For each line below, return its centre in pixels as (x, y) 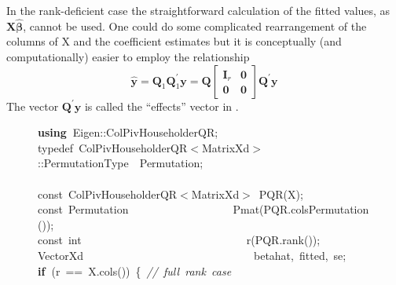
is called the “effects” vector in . (161, 106)
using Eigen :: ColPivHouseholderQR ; (128, 132)
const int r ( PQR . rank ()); (179, 240)
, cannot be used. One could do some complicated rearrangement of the (195, 26)
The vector (33, 106)
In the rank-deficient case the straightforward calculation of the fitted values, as (198, 10)
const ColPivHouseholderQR (108, 194)
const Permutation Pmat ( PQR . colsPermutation (203, 209)
